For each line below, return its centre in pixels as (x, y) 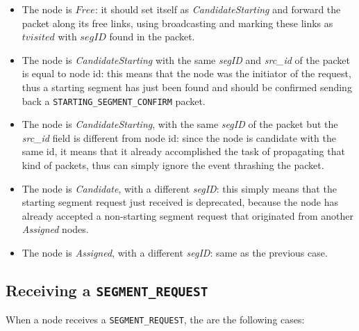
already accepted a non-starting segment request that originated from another (188, 215)
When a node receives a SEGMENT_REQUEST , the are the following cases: (155, 320)
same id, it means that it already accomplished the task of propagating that (183, 151)
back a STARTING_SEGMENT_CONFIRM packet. (114, 100)
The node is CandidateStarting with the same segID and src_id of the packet (186, 59)
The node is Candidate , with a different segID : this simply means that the (179, 188)
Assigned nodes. (55, 229)
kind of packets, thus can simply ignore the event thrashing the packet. (173, 165)
